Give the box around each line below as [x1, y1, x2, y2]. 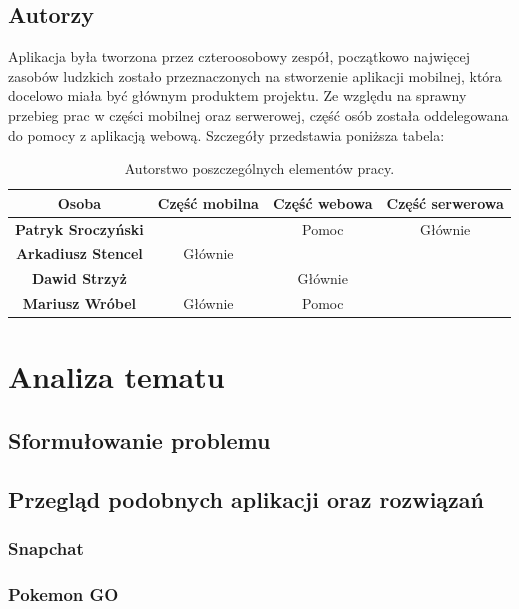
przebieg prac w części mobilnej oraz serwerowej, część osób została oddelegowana [8, 104, 509, 125]
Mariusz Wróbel [22, 293, 137, 314]
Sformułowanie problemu [8, 425, 271, 455]
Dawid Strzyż [32, 268, 127, 289]
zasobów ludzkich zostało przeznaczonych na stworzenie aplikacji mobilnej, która [8, 65, 502, 86]
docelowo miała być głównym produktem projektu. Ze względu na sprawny [8, 85, 467, 106]
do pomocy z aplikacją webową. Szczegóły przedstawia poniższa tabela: [8, 124, 445, 145]
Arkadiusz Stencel [15, 243, 143, 264]
